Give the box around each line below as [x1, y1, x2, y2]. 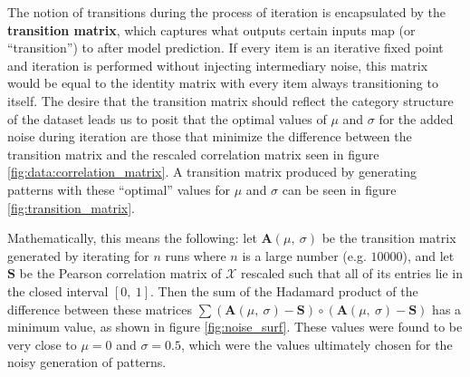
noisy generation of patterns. [7, 353, 167, 372]
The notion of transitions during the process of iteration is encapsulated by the [7, 3, 446, 21]
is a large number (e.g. [242, 246, 367, 265]
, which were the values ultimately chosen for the [180, 334, 453, 353]
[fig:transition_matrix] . [7, 198, 135, 217]
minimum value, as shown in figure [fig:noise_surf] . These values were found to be [7, 317, 463, 336]
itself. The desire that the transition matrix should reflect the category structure [7, 91, 454, 110]
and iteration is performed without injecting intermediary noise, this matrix [7, 55, 428, 74]
